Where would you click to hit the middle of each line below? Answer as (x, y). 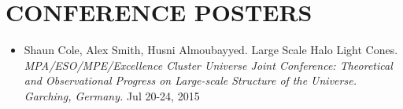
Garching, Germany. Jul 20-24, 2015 (112, 95)
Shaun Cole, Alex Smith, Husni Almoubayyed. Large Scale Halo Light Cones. (211, 50)
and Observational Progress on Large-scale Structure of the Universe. (190, 80)
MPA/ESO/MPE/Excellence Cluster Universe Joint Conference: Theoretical (208, 65)
